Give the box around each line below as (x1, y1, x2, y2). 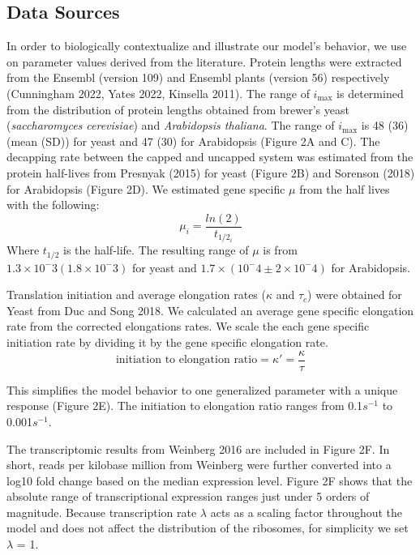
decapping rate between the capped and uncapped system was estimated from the (6, 148, 414, 165)
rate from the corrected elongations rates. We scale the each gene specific (6, 318, 370, 335)
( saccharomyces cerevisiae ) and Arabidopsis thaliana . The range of (6, 117, 335, 134)
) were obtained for (307, 286, 402, 303)
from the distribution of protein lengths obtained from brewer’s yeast (6, 100, 349, 117)
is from (263, 241, 298, 258)
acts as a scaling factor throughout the (210, 503, 403, 520)
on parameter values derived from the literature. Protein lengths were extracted (6, 53, 402, 70)
